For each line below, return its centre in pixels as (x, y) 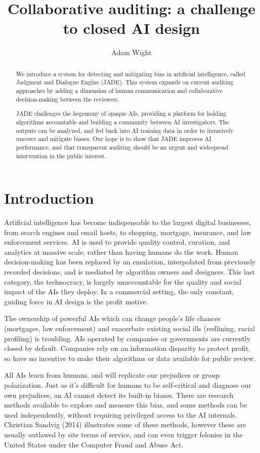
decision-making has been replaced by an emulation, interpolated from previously (130, 262)
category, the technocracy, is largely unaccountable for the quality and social (123, 281)
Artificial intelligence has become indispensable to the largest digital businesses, (128, 222)
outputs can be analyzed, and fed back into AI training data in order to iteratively (125, 130)
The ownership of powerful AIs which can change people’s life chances (112, 318)
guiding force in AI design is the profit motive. (76, 301)
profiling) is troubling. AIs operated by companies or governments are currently (127, 338)
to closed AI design (132, 28)
